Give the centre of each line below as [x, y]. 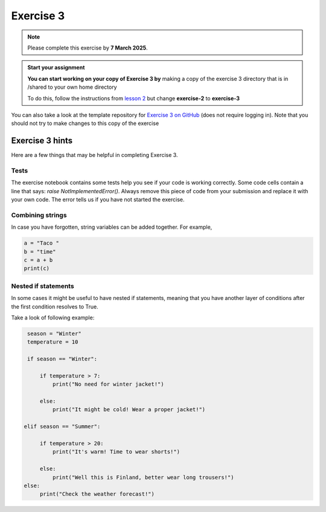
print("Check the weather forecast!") [97, 494]
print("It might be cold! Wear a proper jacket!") [129, 410]
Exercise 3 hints [42, 141]
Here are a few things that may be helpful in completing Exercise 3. [94, 155]
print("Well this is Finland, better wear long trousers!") [143, 477]
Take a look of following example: [53, 318]
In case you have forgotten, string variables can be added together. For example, [112, 227]
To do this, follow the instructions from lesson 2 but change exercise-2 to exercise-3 [134, 98]
